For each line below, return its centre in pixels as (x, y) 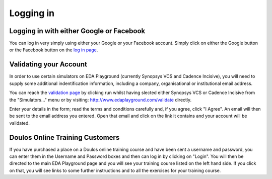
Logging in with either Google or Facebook (77, 31)
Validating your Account (48, 65)
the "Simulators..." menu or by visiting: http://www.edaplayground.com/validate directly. (100, 100)
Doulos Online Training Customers (64, 138)
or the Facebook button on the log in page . (54, 50)
